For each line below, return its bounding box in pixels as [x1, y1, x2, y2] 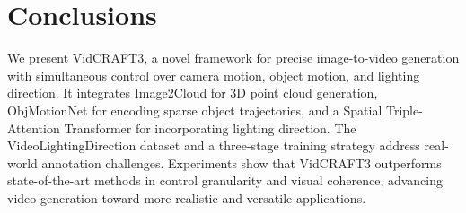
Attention [7, 118, 60, 137]
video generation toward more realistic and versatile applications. [7, 188, 366, 207]
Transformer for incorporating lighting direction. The [64, 118, 356, 137]
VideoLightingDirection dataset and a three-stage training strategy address [7, 136, 420, 155]
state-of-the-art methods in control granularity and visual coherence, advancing [7, 171, 444, 190]
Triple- [385, 100, 423, 119]
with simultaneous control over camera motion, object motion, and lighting [7, 65, 420, 84]
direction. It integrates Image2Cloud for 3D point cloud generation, [7, 83, 378, 102]
